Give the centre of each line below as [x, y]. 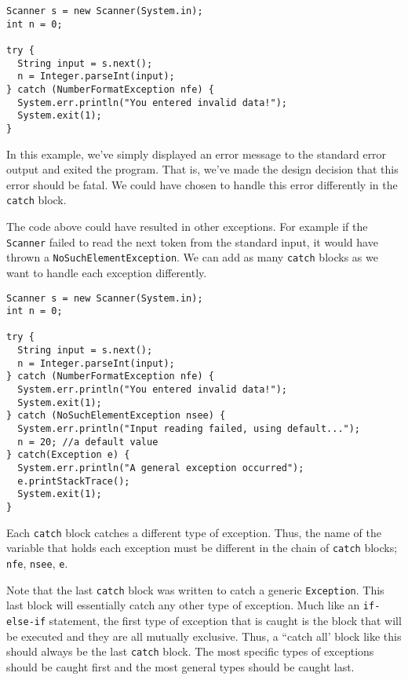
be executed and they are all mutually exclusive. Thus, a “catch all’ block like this [204, 636]
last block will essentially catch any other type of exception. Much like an [183, 605]
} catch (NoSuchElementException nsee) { [116, 416]
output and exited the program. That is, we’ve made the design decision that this [202, 169]
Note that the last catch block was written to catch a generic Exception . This [195, 589]
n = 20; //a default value [88, 442]
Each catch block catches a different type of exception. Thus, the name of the [194, 532]
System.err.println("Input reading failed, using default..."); [189, 429]
